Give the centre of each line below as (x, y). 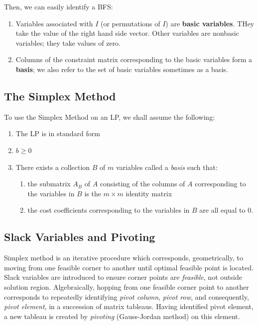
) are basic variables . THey (210, 23)
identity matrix (149, 193)
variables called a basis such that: (167, 167)
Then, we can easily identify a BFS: (59, 6)
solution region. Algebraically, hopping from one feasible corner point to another (127, 286)
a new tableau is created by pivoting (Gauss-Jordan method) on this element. (122, 316)
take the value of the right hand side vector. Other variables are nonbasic (127, 33)
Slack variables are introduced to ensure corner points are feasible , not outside (123, 277)
